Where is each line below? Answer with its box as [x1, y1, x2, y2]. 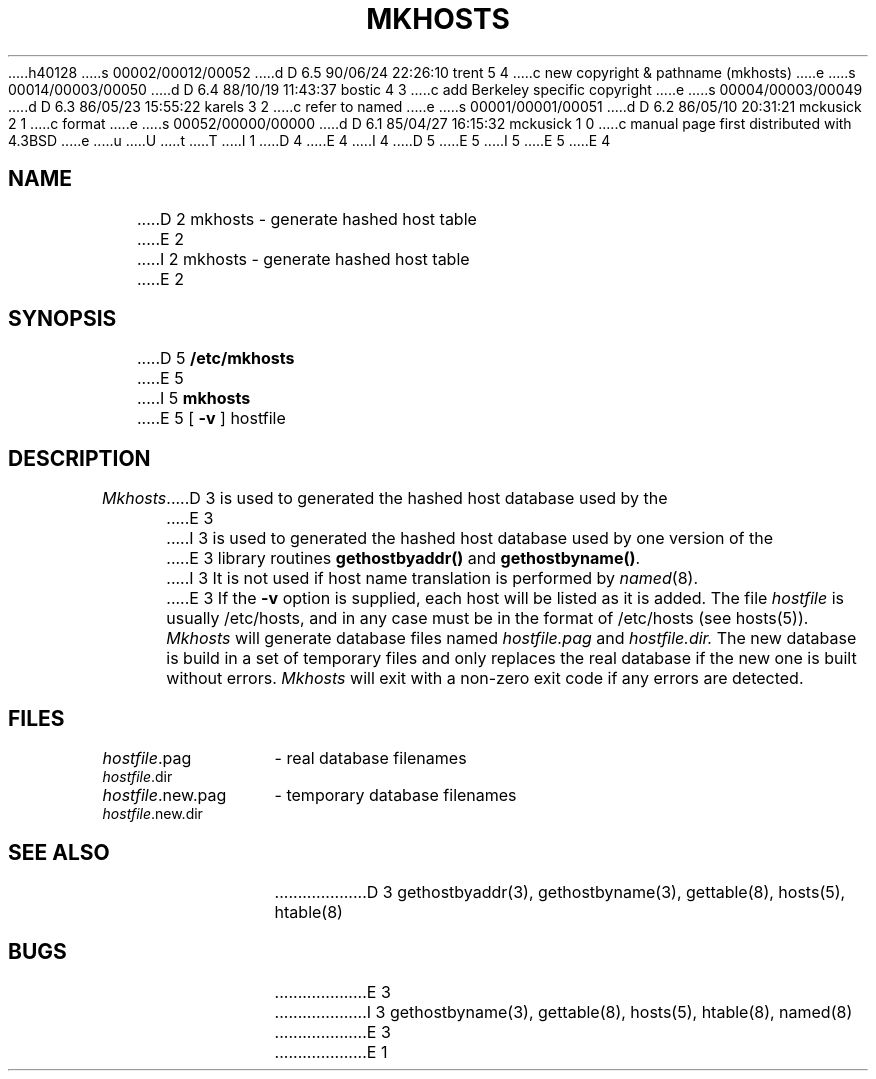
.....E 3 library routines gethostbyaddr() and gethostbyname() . [166, 548, 641, 569]
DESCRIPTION [8, 445, 151, 471]
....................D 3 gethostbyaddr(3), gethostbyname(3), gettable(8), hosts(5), [274, 881, 846, 902]
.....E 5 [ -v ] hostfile [136, 408, 286, 429]
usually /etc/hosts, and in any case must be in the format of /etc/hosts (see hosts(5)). [166, 608, 809, 629]
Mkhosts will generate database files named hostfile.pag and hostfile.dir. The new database [166, 628, 857, 649]
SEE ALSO [8, 839, 110, 865]
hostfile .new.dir [102, 805, 203, 823]
